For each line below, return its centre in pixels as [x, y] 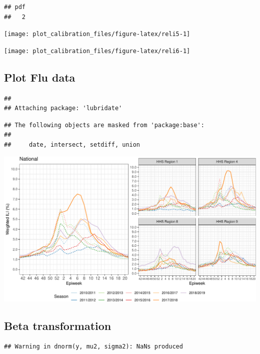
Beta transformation [58, 325]
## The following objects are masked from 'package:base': [104, 125]
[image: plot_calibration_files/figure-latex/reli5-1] [97, 34]
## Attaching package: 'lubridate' [63, 108]
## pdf [15, 7]
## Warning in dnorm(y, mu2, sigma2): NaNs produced [93, 347]
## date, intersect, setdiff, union [72, 145]
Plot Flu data [40, 77]
